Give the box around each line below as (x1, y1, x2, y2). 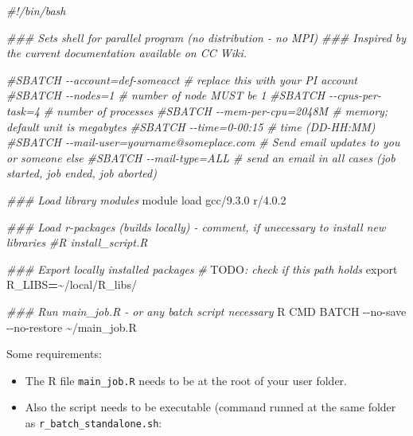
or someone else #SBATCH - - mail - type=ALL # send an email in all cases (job (6, 149, 395, 165)
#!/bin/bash (6, 2, 66, 18)
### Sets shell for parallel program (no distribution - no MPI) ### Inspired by (6, 29, 407, 45)
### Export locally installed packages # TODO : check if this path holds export (6, 260, 398, 277)
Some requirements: (6, 345, 102, 362)
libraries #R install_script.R (6, 234, 148, 251)
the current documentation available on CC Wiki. (6, 45, 247, 61)
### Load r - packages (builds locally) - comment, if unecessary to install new (6, 218, 386, 235)
